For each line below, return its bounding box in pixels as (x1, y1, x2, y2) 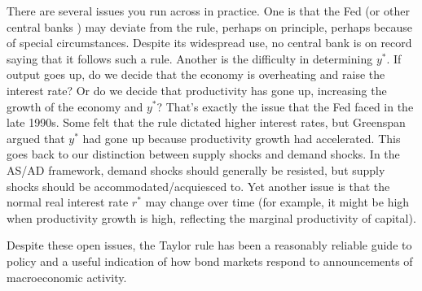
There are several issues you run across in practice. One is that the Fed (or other (7, 2, 410, 19)
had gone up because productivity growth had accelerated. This (82, 129, 401, 146)
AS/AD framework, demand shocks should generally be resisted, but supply (7, 161, 385, 178)
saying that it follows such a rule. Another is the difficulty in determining (7, 50, 373, 67)
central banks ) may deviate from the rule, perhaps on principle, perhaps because (7, 18, 412, 35)
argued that (7, 129, 65, 146)
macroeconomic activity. (7, 268, 127, 285)
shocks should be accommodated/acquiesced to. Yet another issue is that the (7, 177, 390, 194)
